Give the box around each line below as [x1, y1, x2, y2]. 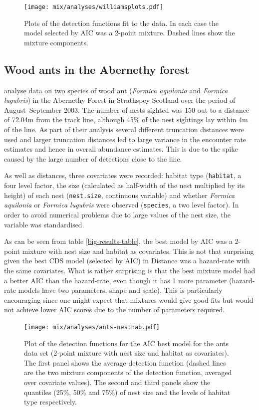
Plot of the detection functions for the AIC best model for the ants [24, 338, 229, 348]
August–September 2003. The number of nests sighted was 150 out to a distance [4, 104, 250, 115]
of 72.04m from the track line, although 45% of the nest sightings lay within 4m [4, 114, 248, 125]
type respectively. [24, 397, 77, 407]
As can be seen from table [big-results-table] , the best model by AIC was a [4, 236, 233, 246]
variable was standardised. [4, 219, 84, 229]
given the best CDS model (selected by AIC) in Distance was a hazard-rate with [4, 255, 250, 266]
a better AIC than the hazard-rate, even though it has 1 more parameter [4, 275, 227, 285]
